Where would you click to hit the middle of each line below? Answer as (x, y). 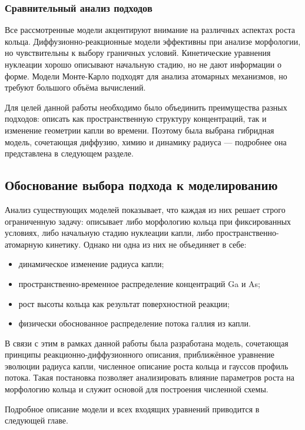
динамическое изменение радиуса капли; (91, 264)
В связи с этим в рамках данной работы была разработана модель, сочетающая (147, 343)
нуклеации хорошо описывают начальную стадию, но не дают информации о (143, 64)
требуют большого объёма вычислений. (75, 87)
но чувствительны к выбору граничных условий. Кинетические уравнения (138, 53)
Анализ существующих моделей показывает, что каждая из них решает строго (145, 209)
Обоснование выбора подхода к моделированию (141, 185)
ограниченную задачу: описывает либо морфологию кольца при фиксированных (148, 221)
